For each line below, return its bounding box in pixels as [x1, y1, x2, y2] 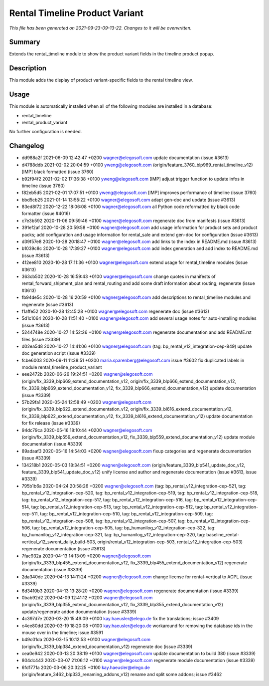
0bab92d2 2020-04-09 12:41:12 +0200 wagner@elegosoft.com [21, 594, 153, 601]
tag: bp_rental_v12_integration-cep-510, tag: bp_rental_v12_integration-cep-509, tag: [40, 511, 213, 517]
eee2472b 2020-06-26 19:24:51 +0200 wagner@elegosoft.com [21, 371, 153, 377]
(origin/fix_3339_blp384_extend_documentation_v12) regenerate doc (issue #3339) [21, 644, 193, 650]
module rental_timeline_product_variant [21, 364, 102, 370]
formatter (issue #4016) [21, 211, 71, 217]
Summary [9, 38, 40, 46]
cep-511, [21, 511, 39, 517]
